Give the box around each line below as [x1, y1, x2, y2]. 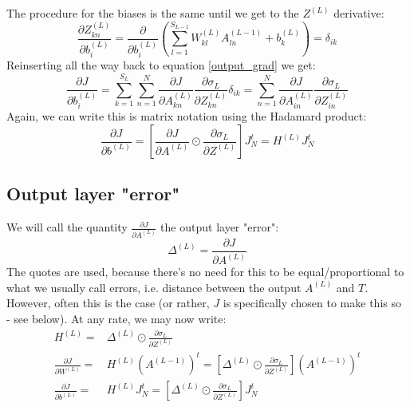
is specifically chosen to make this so [223, 294, 401, 311]
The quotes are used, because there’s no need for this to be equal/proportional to [6, 263, 404, 280]
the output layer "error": [160, 219, 279, 235]
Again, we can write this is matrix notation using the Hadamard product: [6, 108, 367, 124]
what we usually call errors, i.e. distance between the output [6, 279, 302, 295]
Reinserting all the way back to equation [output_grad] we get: [6, 56, 316, 73]
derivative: [333, 5, 384, 21]
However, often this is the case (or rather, [6, 294, 210, 311]
